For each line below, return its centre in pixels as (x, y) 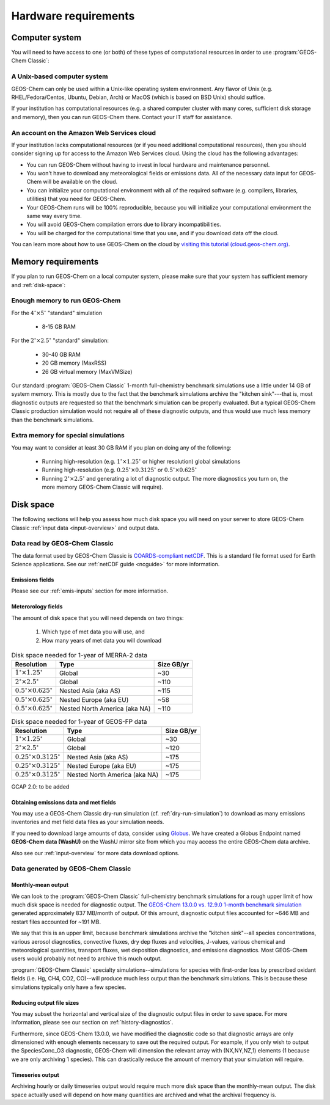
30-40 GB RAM (61, 354)
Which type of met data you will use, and (93, 632)
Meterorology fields (37, 607)
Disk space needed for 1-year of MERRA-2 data (79, 655)
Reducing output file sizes (45, 1002)
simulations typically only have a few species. (69, 987)
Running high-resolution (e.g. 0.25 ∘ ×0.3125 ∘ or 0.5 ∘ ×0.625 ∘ (119, 469)
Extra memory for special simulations (68, 436)
